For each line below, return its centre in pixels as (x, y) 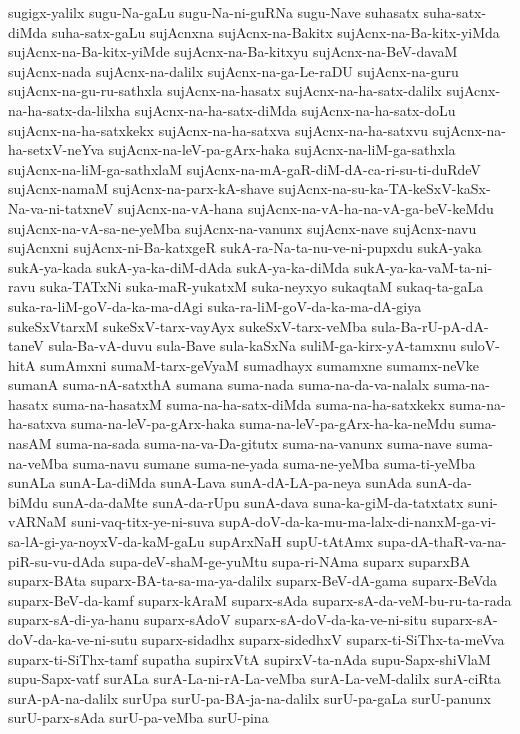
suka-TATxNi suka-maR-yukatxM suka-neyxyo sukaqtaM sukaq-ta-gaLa (261, 286)
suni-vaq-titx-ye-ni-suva (143, 521)
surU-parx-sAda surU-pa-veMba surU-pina (138, 717)
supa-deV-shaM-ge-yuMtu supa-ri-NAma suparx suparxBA (290, 560)
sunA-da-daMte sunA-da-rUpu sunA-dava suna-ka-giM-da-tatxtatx (258, 501)
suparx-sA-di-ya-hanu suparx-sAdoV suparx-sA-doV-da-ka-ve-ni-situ (217, 619)
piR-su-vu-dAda (57, 560)
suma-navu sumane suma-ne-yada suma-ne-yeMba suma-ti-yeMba (274, 462)
